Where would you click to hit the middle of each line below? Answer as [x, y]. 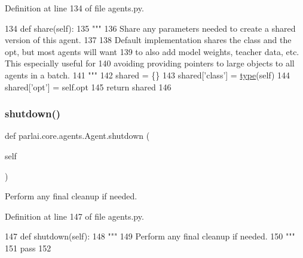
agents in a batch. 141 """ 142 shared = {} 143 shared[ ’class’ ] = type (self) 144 [148, 75]
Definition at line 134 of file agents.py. [74, 8]
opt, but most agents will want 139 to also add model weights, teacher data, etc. [152, 51]
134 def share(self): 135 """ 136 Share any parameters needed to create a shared [150, 28]
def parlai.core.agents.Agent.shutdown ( [77, 136]
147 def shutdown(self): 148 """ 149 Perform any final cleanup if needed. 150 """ [150, 236]
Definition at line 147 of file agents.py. [74, 216]
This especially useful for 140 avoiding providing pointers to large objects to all [150, 63]
